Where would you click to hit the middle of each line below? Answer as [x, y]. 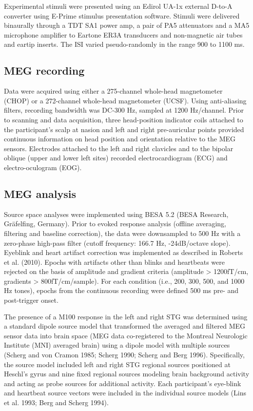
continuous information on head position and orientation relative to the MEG [120, 139]
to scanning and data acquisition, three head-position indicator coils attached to [124, 119]
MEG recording [44, 70]
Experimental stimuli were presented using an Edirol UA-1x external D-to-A [118, 6]
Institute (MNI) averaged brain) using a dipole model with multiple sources [117, 345]
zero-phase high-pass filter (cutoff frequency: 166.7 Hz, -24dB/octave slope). [117, 243]
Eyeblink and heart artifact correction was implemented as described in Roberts [124, 252]
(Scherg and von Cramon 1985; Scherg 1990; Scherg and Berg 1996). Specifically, [124, 355]
